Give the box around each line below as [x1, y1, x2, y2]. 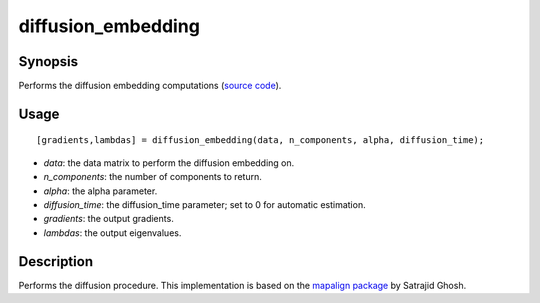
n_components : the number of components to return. [43, 171, 262, 183]
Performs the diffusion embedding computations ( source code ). [18, 80, 282, 92]
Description [18, 253, 94, 270]
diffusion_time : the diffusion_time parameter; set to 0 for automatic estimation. [43, 199, 366, 211]
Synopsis [18, 53, 79, 70]
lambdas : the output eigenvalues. [43, 226, 182, 239]
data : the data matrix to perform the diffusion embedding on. [43, 156, 295, 169]
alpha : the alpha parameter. [43, 185, 158, 197]
